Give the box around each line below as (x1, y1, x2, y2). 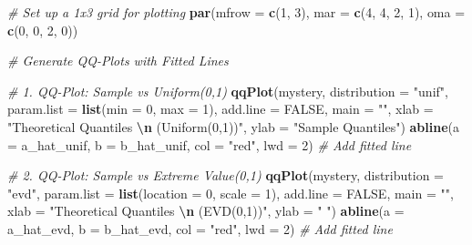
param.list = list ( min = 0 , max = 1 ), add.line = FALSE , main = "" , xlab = (7, 99, 434, 118)
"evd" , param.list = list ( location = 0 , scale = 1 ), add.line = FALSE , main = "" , (7, 183, 454, 202)
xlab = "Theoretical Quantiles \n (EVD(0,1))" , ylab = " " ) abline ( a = (7, 201, 405, 220)
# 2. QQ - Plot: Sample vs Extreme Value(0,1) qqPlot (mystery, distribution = (7, 166, 444, 185)
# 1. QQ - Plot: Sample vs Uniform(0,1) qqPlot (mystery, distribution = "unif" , (7, 81, 448, 100)
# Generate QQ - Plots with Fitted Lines (7, 51, 229, 70)
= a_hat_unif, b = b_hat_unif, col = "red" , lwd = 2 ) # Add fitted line (7, 135, 412, 154)
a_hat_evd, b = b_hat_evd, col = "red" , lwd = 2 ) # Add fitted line (7, 219, 393, 238)
